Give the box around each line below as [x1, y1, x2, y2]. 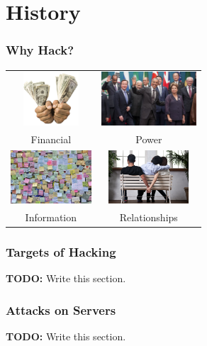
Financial [30, 131, 72, 146]
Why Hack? [6, 41, 74, 59]
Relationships [119, 210, 178, 225]
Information [25, 210, 77, 225]
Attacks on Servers [6, 301, 116, 318]
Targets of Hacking [6, 243, 116, 261]
